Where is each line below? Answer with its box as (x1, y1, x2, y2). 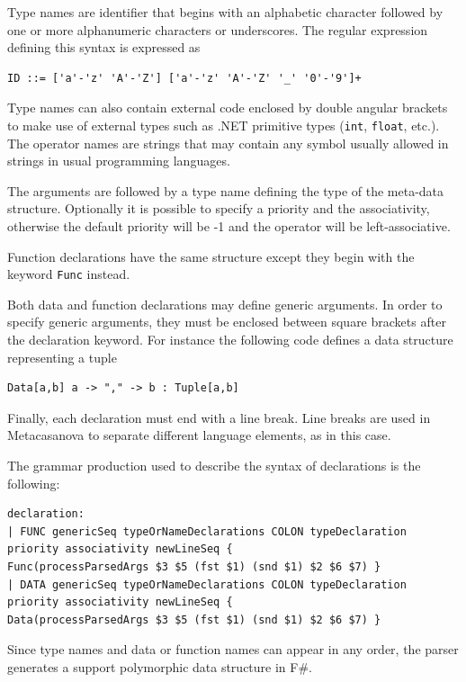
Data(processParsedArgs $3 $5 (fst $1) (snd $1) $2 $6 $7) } (7, 613, 381, 626)
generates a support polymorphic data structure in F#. (7, 657, 312, 676)
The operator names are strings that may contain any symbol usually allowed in (7, 133, 449, 152)
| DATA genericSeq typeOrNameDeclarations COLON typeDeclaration (7, 578, 407, 591)
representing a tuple (7, 347, 117, 366)
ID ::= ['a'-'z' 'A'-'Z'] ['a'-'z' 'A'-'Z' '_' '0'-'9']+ (7, 71, 362, 85)
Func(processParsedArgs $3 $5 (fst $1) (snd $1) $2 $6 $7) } (7, 560, 381, 573)
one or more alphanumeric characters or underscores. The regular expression (7, 20, 428, 39)
